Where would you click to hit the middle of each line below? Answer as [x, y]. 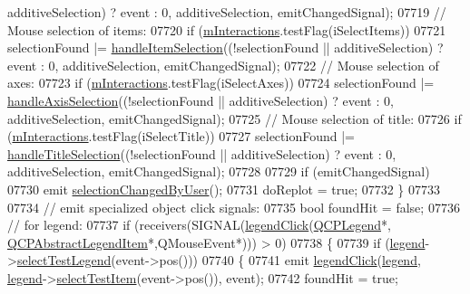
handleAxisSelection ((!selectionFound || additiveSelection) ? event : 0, [201, 100]
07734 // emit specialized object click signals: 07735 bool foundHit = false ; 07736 [234, 207]
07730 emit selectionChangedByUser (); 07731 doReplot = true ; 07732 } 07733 [224, 189]
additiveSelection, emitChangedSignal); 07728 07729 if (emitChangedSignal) [219, 171]
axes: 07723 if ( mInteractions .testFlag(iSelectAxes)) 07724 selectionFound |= [221, 83]
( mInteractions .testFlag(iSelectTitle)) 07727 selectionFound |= [181, 136]
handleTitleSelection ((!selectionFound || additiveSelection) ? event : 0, [202, 153]
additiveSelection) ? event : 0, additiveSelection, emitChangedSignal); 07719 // [227, 12]
